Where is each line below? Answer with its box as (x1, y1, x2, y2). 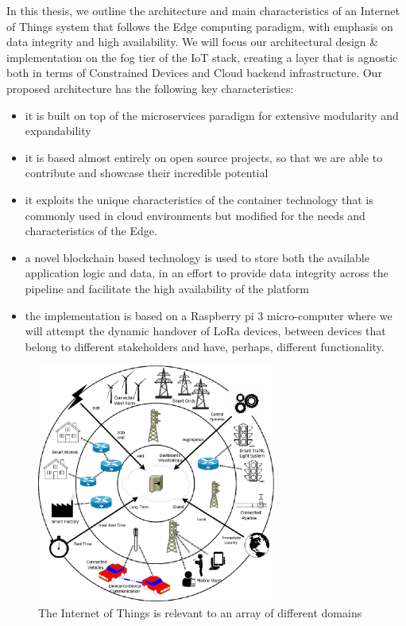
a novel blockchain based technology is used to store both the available (25, 249, 369, 265)
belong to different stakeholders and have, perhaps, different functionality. (25, 338, 385, 354)
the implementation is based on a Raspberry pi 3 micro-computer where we (25, 307, 392, 323)
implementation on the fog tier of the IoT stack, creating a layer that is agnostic (6, 48, 398, 65)
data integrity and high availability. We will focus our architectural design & (6, 33, 379, 50)
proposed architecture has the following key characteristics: (6, 79, 294, 96)
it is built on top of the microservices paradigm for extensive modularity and (25, 106, 399, 123)
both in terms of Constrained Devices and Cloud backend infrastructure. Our (6, 64, 382, 81)
